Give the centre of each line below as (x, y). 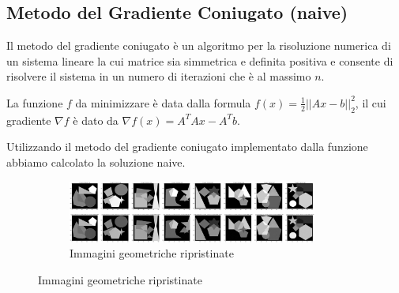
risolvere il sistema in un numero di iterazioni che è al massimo (159, 76)
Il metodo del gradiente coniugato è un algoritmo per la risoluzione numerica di (199, 45)
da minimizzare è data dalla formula (163, 102)
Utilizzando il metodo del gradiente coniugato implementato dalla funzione (187, 146)
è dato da (96, 120)
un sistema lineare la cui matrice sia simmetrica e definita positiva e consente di (200, 60)
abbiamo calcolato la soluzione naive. (96, 162)
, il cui (371, 102)
